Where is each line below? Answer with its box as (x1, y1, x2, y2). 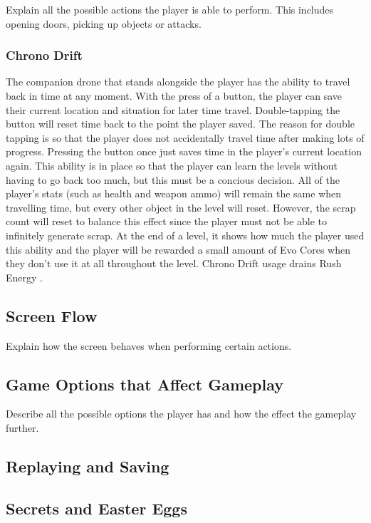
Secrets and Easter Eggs (6, 497, 187, 519)
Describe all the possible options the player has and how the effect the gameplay (6, 406, 357, 421)
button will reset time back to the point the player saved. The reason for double (6, 116, 355, 131)
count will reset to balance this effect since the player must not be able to (6, 214, 328, 229)
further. (6, 420, 39, 435)
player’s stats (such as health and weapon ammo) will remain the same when (6, 186, 342, 201)
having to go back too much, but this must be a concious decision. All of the (6, 172, 340, 187)
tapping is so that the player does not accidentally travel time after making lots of (6, 130, 365, 145)
